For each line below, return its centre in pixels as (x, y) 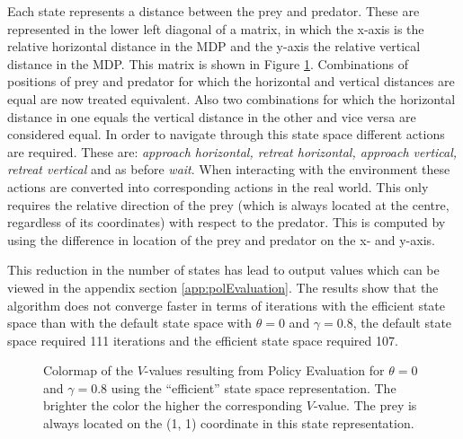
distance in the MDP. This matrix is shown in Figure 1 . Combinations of (208, 63)
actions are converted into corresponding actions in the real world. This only (218, 186)
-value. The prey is (365, 405)
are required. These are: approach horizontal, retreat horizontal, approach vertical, (232, 151)
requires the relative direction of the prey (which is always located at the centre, (228, 204)
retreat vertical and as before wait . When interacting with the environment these (229, 169)
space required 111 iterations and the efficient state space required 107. (203, 340)
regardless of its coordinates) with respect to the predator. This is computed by (227, 222)
